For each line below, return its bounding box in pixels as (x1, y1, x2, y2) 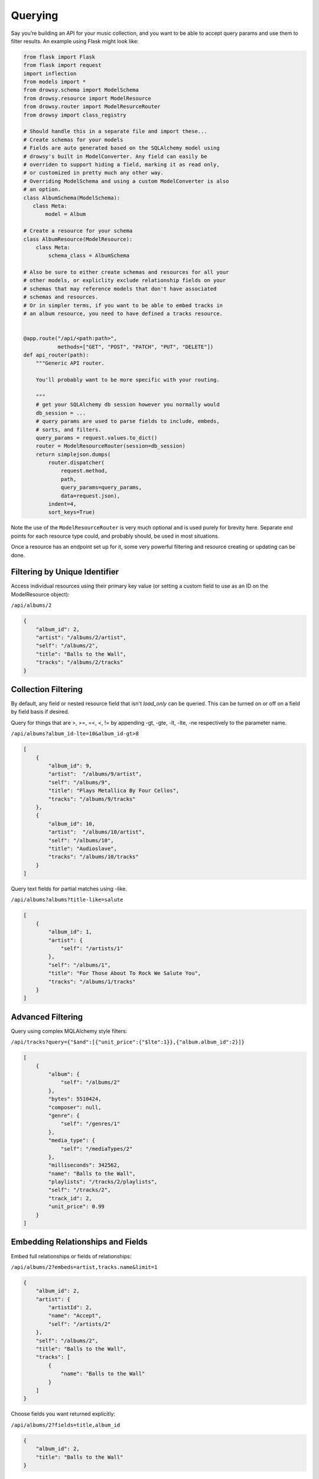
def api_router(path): (23, 351, 89, 358)
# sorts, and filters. (35, 426, 102, 433)
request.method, (60, 467, 108, 474)
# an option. (23, 186, 61, 193)
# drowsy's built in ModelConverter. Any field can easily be (23, 153, 207, 160)
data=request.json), (60, 492, 121, 499)
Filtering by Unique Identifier (11, 567, 119, 577)
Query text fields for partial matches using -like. (11, 885, 127, 893)
